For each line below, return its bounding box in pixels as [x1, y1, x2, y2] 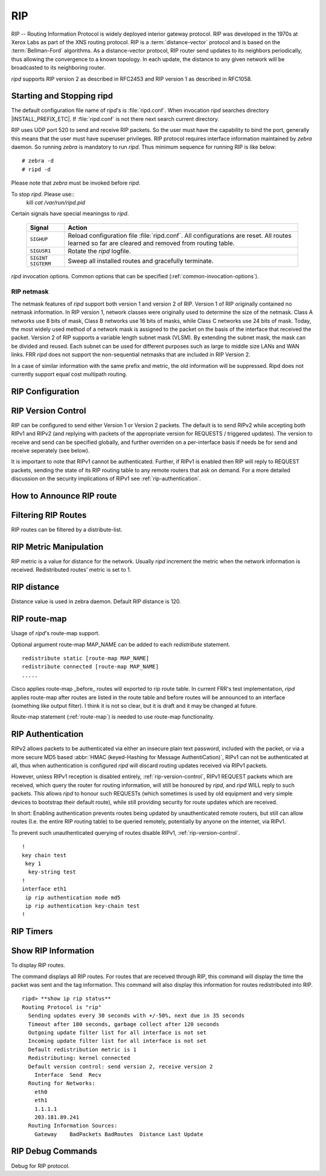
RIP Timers [11, 926, 53, 937]
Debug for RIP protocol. [11, 1162, 70, 1169]
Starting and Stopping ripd [11, 91, 113, 101]
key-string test [28, 869, 77, 875]
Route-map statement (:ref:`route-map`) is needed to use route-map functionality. [11, 713, 214, 720]
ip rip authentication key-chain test [25, 902, 140, 909]
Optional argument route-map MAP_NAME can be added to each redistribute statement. [11, 641, 231, 648]
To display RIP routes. [11, 962, 66, 969]
